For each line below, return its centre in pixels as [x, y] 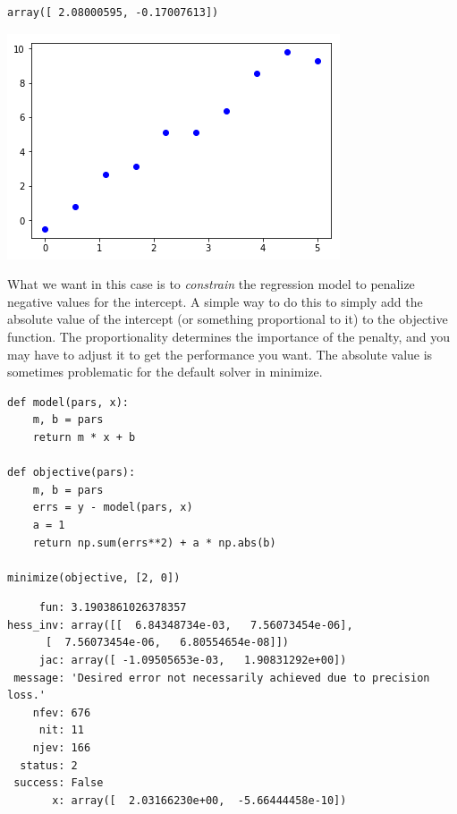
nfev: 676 [62, 712]
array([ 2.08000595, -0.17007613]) [113, 13]
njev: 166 [62, 748]
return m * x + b [84, 437]
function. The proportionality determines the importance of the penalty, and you [228, 336]
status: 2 [49, 765]
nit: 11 [61, 730]
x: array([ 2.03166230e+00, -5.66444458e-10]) [199, 800]
